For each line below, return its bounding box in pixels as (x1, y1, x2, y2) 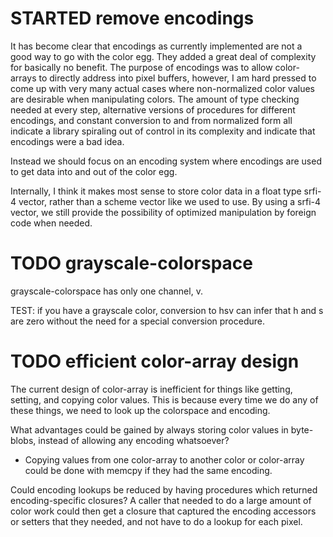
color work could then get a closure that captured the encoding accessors (10, 505, 317, 517)
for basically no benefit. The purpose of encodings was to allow (10, 61, 273, 73)
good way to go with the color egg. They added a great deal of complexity (10, 50, 317, 62)
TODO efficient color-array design (10, 350, 300, 373)
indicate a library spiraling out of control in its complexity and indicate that (10, 125, 316, 137)
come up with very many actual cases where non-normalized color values (10, 82, 315, 94)
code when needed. (10, 217, 93, 229)
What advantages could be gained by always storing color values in (10, 423, 289, 436)
